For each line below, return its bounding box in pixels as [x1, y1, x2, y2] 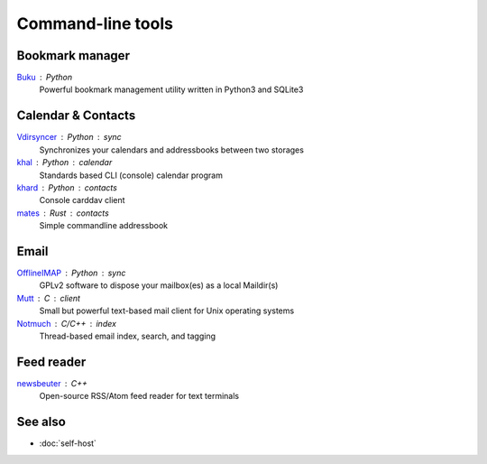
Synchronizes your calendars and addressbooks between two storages [39, 144, 304, 155]
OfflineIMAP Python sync [16, 267, 126, 278]
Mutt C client [16, 292, 81, 303]
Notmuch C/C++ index [16, 318, 117, 329]
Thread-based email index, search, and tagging [39, 330, 216, 341]
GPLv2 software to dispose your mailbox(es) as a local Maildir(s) [39, 280, 279, 291]
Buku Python [16, 72, 73, 83]
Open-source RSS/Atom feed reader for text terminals [39, 391, 239, 402]
